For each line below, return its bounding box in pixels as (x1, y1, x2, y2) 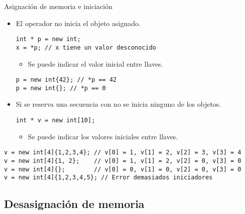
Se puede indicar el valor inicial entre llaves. (28, 58, 163, 69)
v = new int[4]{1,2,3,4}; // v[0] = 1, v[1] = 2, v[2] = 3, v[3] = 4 (4, 149, 241, 156)
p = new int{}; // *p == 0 (16, 84, 106, 92)
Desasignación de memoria (4, 196, 145, 211)
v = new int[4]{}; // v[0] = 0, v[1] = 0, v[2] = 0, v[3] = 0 (4, 165, 241, 173)
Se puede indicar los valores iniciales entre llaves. (28, 131, 178, 141)
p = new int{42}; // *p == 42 (16, 76, 117, 84)
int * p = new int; (16, 36, 81, 43)
